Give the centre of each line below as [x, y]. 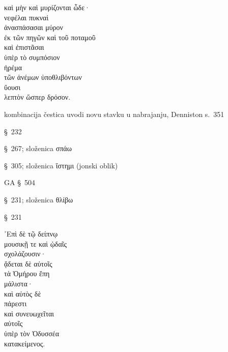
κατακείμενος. [25, 343]
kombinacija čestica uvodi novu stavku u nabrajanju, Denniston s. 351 [114, 114]
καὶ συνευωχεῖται [29, 313]
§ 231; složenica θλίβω [39, 199]
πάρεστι [16, 303]
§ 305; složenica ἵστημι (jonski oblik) [61, 165]
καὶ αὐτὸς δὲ [23, 293]
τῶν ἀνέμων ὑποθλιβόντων [43, 77]
